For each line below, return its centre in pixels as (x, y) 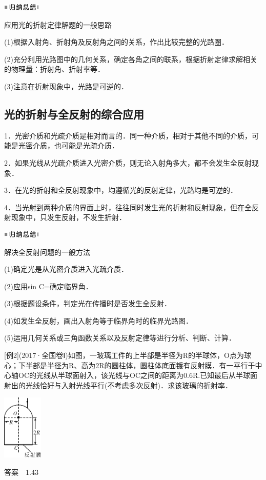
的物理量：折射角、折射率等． (54, 69)
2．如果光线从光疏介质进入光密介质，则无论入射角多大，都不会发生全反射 (128, 162)
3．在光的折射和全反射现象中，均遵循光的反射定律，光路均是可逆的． (121, 190)
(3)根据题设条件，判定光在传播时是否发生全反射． (88, 303)
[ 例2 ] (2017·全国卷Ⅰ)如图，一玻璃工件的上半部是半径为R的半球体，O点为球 (128, 355)
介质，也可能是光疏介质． (76, 145)
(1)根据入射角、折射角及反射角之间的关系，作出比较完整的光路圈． (116, 42)
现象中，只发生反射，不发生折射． (68, 217)
